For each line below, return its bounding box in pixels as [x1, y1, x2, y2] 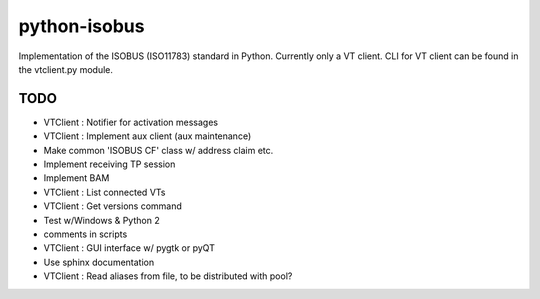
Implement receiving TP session [43, 158, 176, 170]
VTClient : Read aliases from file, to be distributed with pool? [43, 270, 293, 282]
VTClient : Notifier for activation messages [43, 116, 219, 128]
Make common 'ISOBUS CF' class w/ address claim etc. [43, 144, 274, 156]
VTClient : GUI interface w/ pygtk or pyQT [43, 242, 215, 254]
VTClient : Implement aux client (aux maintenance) [43, 130, 252, 142]
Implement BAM [43, 172, 110, 184]
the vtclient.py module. [18, 63, 114, 75]
